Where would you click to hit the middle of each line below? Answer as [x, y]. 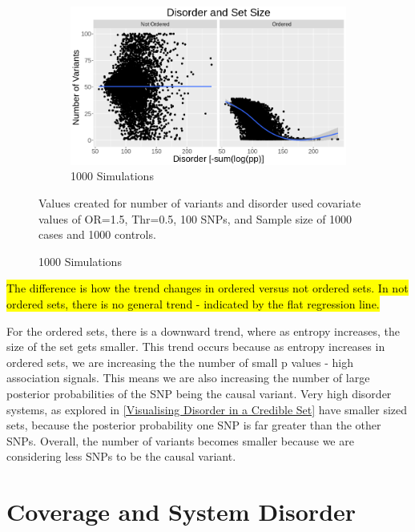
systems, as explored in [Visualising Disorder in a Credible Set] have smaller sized [207, 409]
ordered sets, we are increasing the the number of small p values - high [180, 362]
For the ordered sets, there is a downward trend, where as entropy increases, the [203, 330]
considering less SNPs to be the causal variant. [121, 456]
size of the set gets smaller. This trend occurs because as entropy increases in [196, 347]
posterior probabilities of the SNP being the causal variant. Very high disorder [199, 393]
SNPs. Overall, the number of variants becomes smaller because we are [180, 440]
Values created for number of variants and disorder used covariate [200, 203]
